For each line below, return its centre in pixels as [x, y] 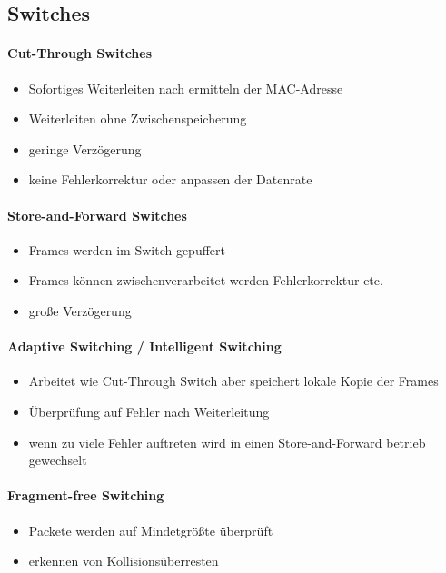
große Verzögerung [80, 310]
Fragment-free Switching [86, 495]
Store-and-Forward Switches [97, 215]
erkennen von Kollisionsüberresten [124, 561]
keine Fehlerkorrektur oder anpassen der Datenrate [170, 179]
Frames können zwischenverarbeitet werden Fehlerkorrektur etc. [206, 280]
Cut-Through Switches [80, 53]
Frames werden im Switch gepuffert [127, 249]
